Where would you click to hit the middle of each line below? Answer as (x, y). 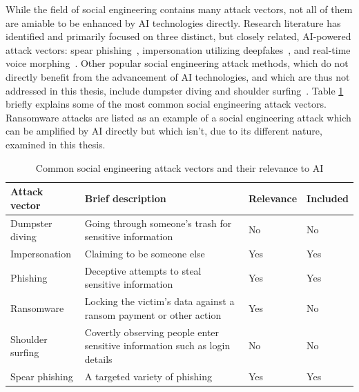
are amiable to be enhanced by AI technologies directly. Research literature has (173, 22)
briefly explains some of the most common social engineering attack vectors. (166, 104)
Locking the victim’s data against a (159, 301)
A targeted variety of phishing (148, 376)
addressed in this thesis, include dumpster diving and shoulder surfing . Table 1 (175, 90)
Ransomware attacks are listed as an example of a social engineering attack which (178, 117)
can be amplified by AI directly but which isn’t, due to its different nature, (164, 131)
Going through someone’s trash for (158, 223)
